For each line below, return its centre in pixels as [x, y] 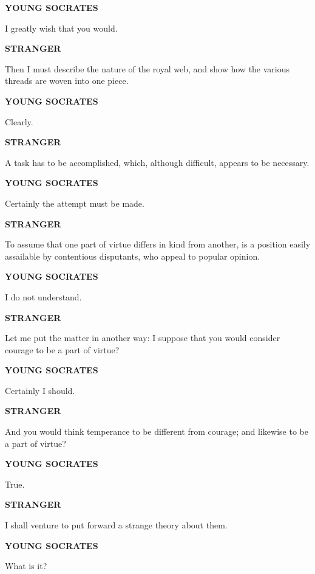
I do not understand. [43, 296]
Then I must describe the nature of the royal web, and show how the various [147, 68]
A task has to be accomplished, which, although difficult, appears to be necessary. [157, 162]
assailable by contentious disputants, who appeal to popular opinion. [133, 256]
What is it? [26, 566]
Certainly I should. [40, 390]
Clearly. [19, 121]
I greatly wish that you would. [61, 28]
